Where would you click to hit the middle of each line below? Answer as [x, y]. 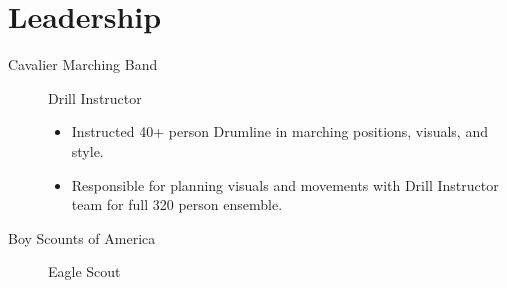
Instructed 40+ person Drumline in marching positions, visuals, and [279, 131]
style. [87, 150]
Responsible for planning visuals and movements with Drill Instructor [285, 184]
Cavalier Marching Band [83, 64]
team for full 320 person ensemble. [177, 204]
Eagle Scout [84, 271]
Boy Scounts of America [82, 237]
